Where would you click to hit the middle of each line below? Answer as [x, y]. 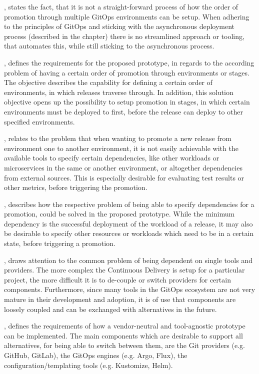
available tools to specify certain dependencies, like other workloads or [112, 158]
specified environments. [39, 121]
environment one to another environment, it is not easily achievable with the [121, 148]
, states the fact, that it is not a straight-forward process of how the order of [121, 6]
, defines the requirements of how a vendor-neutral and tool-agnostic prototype [125, 326]
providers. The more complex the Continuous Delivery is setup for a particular [124, 270]
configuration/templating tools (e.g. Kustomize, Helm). [88, 365]
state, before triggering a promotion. [60, 243]
